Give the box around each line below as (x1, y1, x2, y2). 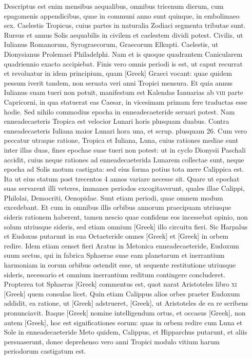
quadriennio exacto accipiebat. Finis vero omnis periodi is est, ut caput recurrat (4, 58, 243, 68)
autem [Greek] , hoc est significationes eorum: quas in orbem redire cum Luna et (4, 317, 243, 327)
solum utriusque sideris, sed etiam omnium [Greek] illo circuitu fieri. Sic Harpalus (4, 221, 248, 231)
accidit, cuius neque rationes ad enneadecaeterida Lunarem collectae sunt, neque (4, 154, 244, 164)
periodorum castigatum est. (4, 346, 86, 356)
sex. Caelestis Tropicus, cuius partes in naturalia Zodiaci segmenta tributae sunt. (4, 20, 246, 30)
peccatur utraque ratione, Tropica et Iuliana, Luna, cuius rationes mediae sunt (4, 135, 238, 145)
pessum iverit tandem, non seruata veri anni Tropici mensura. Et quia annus (4, 77, 233, 88)
